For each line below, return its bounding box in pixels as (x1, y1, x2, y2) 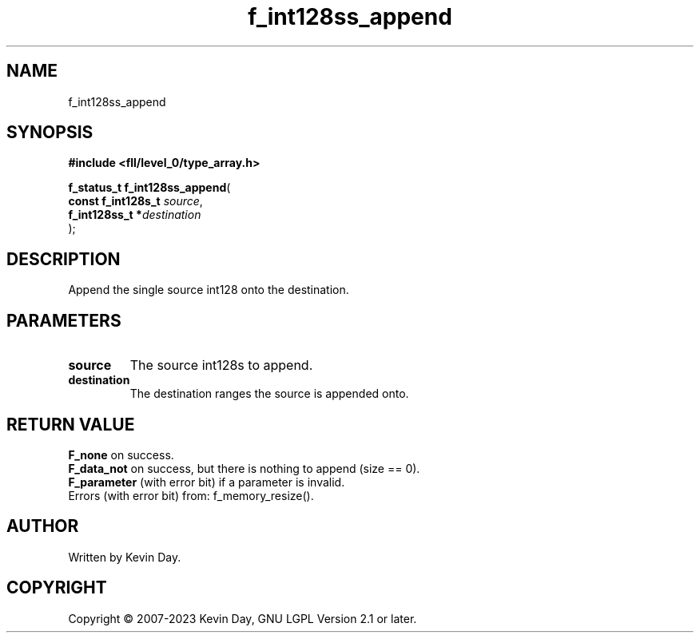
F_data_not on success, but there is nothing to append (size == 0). (68, 461, 420, 475)
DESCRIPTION (6, 248, 121, 269)
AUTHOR (6, 516, 79, 537)
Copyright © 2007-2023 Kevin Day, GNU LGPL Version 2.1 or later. (68, 611, 417, 625)
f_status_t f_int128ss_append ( (68, 181, 231, 195)
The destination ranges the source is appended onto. (129, 387, 409, 401)
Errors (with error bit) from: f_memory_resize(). (68, 488, 314, 502)
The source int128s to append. (129, 357, 313, 374)
